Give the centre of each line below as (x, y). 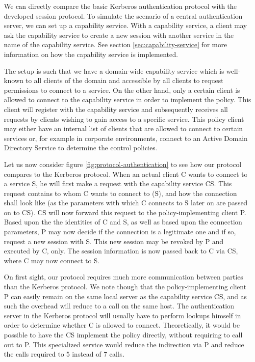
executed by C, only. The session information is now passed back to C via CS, (121, 251)
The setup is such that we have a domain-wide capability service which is (114, 70)
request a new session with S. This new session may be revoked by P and (114, 241)
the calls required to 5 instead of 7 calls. (64, 354)
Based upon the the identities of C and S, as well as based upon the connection (123, 222)
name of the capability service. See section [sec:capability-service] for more (115, 44)
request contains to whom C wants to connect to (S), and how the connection (121, 193)
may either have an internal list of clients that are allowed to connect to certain (124, 128)
